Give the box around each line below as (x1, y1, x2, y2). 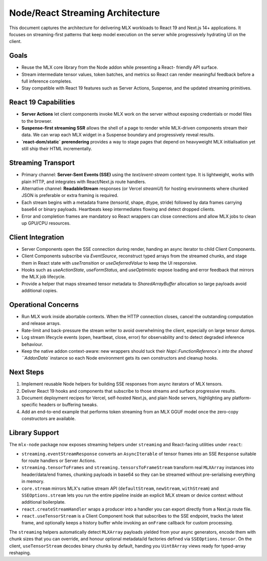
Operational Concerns (9, 300, 79, 309)
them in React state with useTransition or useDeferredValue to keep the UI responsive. (21, 260, 197, 266)
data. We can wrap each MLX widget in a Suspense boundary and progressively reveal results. (21, 132, 215, 138)
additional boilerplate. (21, 499, 66, 505)
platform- (232, 395, 252, 401)
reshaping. (9, 550, 31, 556)
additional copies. (21, 287, 58, 294)
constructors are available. (21, 416, 76, 421)
